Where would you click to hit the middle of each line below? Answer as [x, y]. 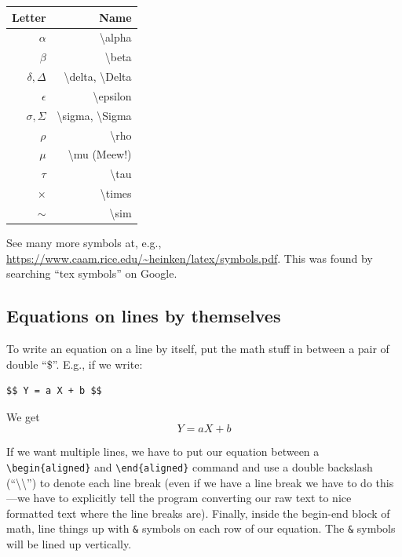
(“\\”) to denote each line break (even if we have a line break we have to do [189, 482]
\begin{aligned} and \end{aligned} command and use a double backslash [190, 466]
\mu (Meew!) [100, 154]
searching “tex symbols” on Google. [92, 273]
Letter [29, 17]
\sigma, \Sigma [94, 115]
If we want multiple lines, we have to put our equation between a [163, 451]
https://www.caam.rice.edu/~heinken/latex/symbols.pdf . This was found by [190, 258]
